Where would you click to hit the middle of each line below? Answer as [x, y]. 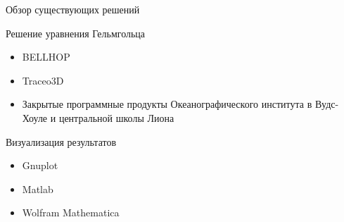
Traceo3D [43, 80]
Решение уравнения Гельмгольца [76, 33]
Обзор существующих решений [73, 9]
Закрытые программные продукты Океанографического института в [167, 104]
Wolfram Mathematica [71, 212]
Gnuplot [40, 165]
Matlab [38, 189]
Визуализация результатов [61, 141]
